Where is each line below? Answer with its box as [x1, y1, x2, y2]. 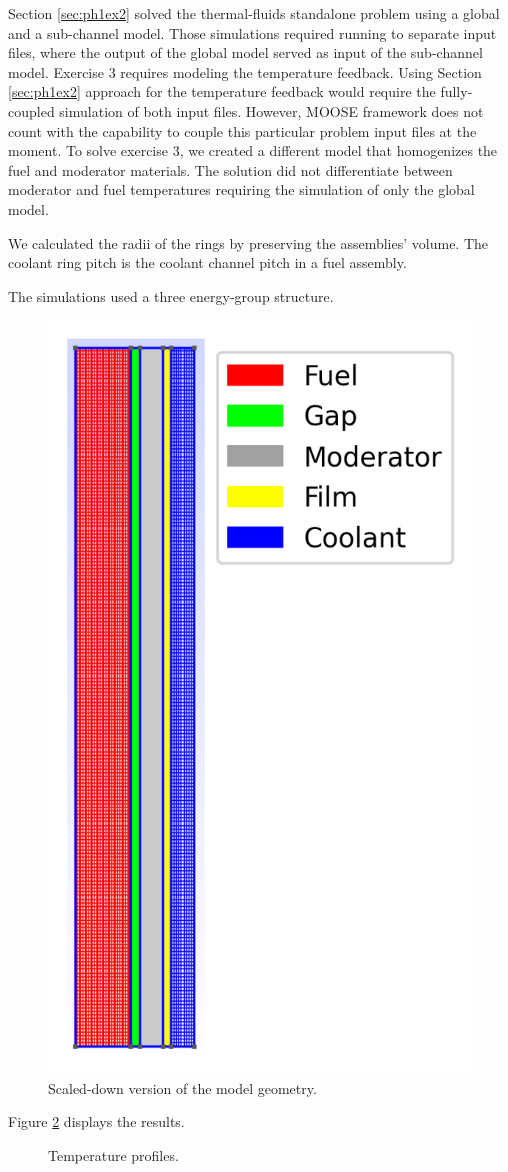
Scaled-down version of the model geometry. [48, 1077, 317, 1098]
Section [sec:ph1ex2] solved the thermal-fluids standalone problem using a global [8, 3, 500, 23]
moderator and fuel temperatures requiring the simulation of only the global [8, 179, 475, 200]
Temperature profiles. [48, 1144, 179, 1165]
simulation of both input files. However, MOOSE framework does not [59, 100, 484, 121]
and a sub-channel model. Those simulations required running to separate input [8, 22, 497, 43]
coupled [8, 100, 55, 121]
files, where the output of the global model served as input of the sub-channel [8, 42, 483, 63]
